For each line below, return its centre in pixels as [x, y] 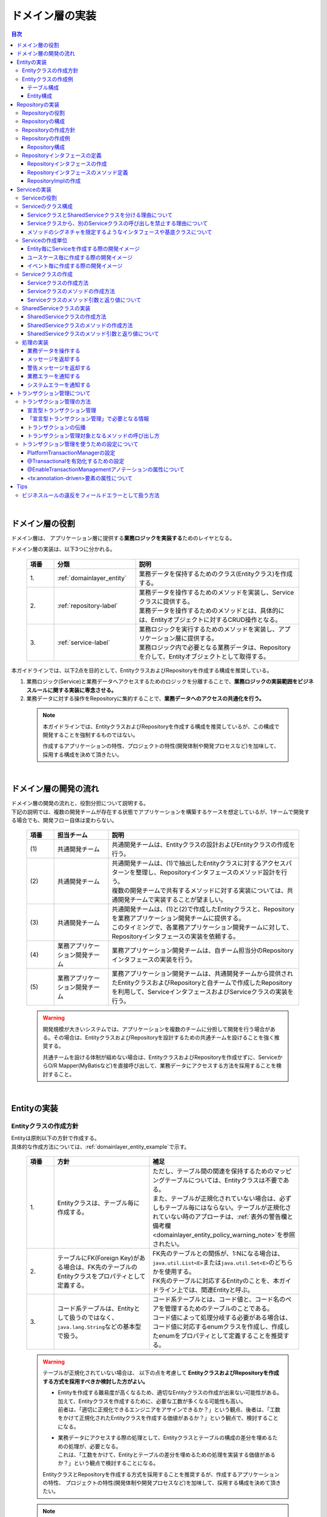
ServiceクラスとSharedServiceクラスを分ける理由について [100, 215]
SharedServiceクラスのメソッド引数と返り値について [94, 334]
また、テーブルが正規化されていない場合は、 [216, 1198]
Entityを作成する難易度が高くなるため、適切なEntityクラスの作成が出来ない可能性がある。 [170, 1393]
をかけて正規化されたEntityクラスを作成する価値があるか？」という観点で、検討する [163, 1418]
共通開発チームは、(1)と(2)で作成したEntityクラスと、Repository [203, 909]
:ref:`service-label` [84, 642]
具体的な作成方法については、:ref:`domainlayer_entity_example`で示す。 [101, 1146]
